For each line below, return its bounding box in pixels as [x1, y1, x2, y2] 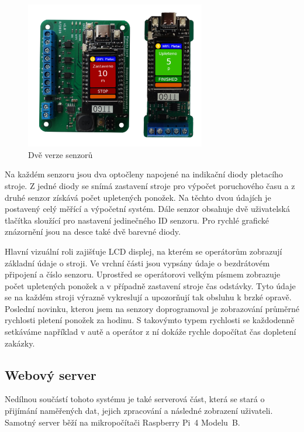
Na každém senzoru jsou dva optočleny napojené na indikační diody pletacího [5, 168, 283, 180]
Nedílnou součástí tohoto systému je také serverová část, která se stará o [5, 393, 265, 405]
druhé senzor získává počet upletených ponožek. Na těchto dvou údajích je [5, 191, 271, 203]
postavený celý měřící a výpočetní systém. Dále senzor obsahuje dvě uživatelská [5, 203, 290, 215]
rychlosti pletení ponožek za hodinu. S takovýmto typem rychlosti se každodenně [5, 314, 295, 326]
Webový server [5, 365, 96, 383]
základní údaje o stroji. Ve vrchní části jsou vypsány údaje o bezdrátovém [5, 256, 270, 269]
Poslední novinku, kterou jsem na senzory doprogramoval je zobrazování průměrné [5, 302, 299, 314]
